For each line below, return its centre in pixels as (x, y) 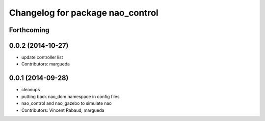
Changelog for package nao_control (84, 13)
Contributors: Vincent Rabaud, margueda (63, 110)
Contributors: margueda (46, 64)
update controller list (42, 57)
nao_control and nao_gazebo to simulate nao (66, 103)
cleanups (31, 90)
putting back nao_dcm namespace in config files (70, 96)
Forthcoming (29, 30)
